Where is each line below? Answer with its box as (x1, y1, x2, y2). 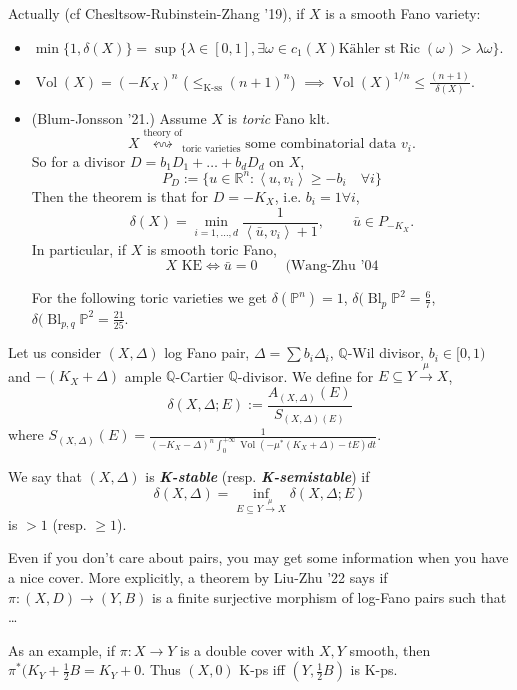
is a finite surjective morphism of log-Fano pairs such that (151, 586, 507, 607)
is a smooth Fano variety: (325, 3, 481, 23)
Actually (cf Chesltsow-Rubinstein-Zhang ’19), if (8, 3, 305, 23)
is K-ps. (350, 659, 398, 680)
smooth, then (349, 639, 431, 660)
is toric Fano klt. (227, 108, 330, 128)
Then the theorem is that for (31, 185, 209, 206)
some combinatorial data (245, 137, 397, 152)
